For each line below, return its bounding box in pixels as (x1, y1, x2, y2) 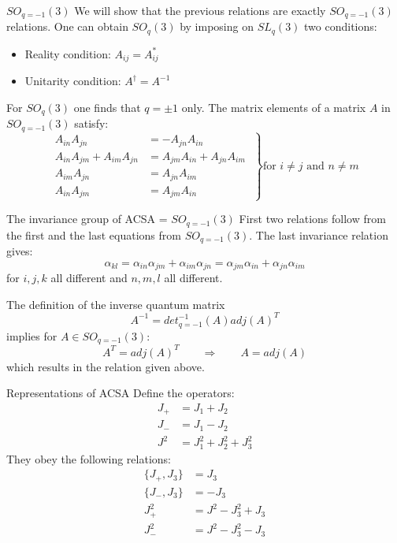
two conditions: (304, 18, 377, 35)
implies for (6, 327, 58, 344)
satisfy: (74, 115, 109, 132)
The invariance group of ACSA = (6, 210, 168, 227)
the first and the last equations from (6, 226, 181, 243)
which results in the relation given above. (6, 358, 205, 374)
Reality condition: (24, 45, 111, 61)
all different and (50, 270, 128, 286)
